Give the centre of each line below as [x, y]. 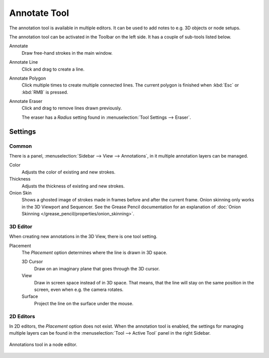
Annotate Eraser [26, 101]
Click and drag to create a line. [53, 69]
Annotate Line [24, 62]
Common [21, 146]
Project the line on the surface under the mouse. [84, 303]
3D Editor [21, 226]
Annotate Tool [39, 13]
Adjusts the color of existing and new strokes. [68, 172]
